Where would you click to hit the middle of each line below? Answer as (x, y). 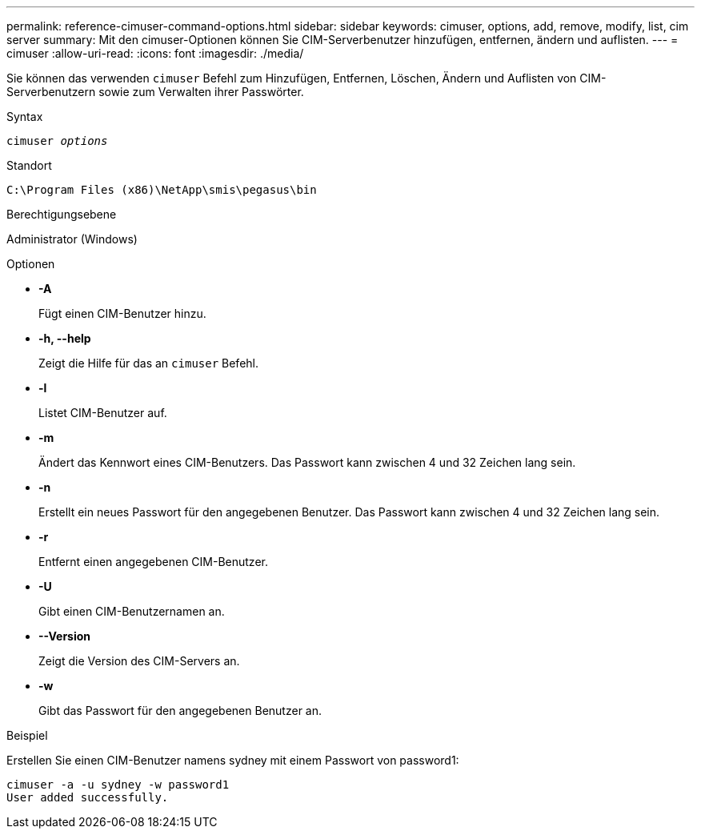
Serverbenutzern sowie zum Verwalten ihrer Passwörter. (155, 92)
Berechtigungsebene (62, 214)
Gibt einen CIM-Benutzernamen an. (132, 611)
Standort (29, 165)
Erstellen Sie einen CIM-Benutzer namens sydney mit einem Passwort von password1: (233, 760)
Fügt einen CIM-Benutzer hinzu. (122, 313)
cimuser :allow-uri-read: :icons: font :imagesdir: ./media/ (155, 53)
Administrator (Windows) (72, 239)
